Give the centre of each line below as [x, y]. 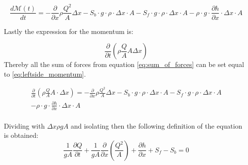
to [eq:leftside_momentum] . [45, 74]
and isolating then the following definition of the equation [156, 125]
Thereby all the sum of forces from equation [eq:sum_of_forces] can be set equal [124, 64]
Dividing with [25, 125]
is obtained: [21, 135]
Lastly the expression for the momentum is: [69, 31]
